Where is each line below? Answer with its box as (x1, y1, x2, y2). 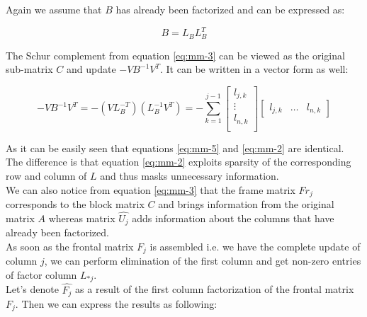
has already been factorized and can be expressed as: (115, 2, 345, 16)
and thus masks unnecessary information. (100, 168, 279, 183)
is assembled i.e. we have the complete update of (149, 238, 361, 253)
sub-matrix (6, 62, 53, 76)
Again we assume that (6, 2, 102, 16)
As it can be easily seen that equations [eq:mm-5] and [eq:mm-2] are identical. (6, 140, 344, 155)
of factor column (6, 267, 77, 282)
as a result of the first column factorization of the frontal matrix (75, 282, 354, 296)
